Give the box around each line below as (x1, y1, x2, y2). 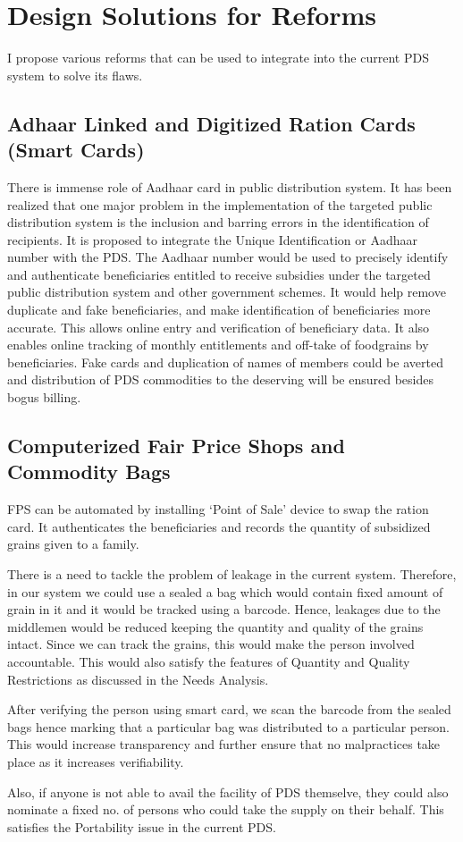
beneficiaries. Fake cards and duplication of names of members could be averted (7, 352, 443, 371)
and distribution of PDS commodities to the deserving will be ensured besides (7, 370, 434, 389)
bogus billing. (7, 388, 81, 407)
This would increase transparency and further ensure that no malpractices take (7, 735, 441, 754)
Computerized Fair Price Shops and (7, 432, 345, 459)
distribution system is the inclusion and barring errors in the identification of (7, 213, 429, 232)
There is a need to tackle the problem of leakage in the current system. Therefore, (7, 565, 457, 583)
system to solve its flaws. (7, 65, 143, 84)
